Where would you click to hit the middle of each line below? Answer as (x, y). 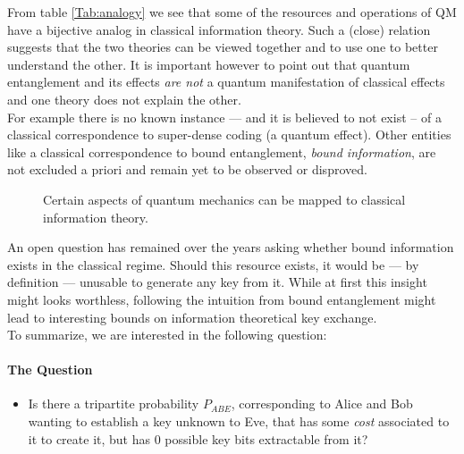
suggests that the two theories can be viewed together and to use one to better (223, 47)
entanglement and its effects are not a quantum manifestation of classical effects (226, 82)
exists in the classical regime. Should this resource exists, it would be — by (213, 264)
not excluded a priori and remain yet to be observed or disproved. (187, 169)
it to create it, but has (89, 438)
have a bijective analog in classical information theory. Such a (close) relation (219, 29)
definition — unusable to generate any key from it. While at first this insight (217, 282)
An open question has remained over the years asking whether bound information (231, 247)
